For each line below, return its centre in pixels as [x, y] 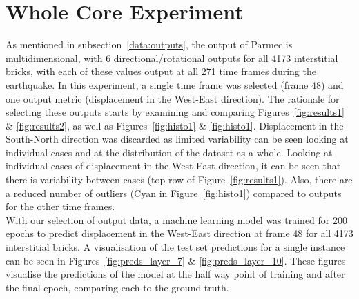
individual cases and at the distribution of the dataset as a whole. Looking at [169, 152]
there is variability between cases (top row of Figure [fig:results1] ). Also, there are [179, 179]
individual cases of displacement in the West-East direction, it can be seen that [173, 166]
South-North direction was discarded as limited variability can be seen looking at [177, 139]
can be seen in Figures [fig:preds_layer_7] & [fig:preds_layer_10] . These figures [176, 260]
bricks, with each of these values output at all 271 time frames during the [161, 71]
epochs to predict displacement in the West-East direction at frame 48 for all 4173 [179, 233]
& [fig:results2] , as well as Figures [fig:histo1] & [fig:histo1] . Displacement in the [175, 125]
